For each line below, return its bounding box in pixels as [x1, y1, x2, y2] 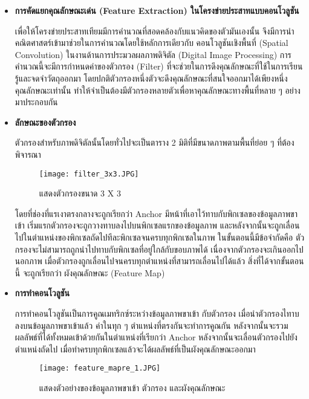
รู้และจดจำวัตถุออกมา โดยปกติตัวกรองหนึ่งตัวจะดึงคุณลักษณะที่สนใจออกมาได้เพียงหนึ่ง [15, 71, 288, 84]
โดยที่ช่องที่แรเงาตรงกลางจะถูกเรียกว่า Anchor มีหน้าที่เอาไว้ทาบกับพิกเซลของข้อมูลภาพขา [15, 207, 298, 219]
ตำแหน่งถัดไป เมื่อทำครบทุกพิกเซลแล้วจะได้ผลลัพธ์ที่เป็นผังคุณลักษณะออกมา [15, 342, 256, 355]
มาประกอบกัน [15, 96, 58, 108]
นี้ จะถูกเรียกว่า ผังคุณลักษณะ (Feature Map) [15, 266, 165, 279]
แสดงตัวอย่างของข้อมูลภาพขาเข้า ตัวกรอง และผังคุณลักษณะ [39, 381, 226, 394]
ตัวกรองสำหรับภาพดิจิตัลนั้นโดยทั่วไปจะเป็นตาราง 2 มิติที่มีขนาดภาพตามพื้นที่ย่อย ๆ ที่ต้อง [15, 136, 294, 149]
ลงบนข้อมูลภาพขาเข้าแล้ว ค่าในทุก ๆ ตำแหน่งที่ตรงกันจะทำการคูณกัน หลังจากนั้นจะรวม [15, 319, 288, 331]
